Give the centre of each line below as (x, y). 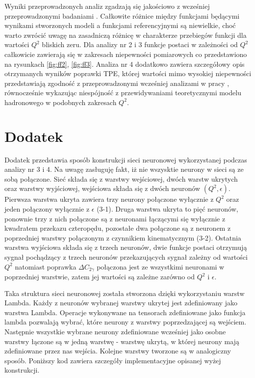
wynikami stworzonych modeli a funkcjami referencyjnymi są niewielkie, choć (120, 25)
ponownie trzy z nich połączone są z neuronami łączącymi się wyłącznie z (115, 218)
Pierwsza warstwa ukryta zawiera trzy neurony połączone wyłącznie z (109, 199)
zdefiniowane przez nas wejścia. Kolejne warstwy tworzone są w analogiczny (118, 351)
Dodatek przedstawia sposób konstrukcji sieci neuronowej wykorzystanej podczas (126, 159)
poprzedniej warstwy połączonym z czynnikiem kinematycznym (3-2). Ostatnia (123, 237)
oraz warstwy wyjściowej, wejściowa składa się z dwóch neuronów (102, 188)
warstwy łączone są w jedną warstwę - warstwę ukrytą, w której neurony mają (122, 341)
